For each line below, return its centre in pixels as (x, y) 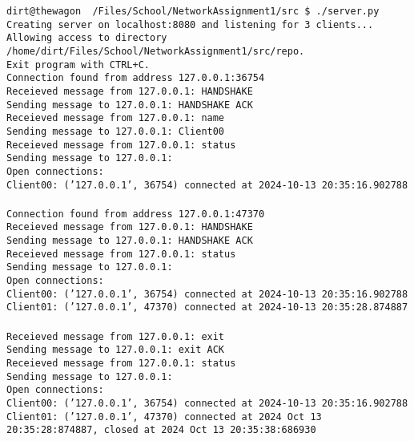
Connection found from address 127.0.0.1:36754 (136, 78)
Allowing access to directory (87, 38)
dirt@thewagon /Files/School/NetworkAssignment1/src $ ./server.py (193, 11)
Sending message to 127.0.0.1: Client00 (116, 131)
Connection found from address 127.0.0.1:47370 (136, 214)
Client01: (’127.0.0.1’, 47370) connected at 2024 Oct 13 (164, 417)
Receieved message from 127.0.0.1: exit (116, 336)
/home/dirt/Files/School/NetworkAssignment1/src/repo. (156, 51)
